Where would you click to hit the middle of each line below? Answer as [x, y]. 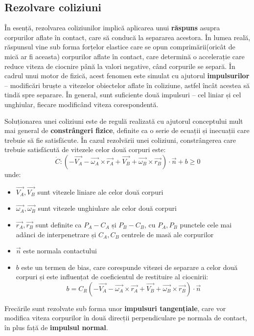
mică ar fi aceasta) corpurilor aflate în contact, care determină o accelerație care [125, 56]
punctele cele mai [206, 224]
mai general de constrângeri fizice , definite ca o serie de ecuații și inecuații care [127, 130]
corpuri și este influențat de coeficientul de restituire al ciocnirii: [112, 277]
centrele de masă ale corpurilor [168, 234]
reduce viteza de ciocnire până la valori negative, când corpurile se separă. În [120, 66]
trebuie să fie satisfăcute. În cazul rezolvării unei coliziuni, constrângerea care [120, 140]
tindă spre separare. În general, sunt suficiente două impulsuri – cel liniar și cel [123, 95]
